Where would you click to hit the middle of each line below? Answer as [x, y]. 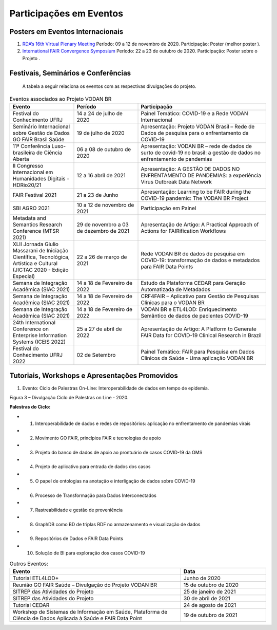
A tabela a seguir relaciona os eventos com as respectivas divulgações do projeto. [110, 86]
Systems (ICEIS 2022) [39, 342]
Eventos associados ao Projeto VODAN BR [61, 99]
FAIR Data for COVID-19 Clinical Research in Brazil [201, 336]
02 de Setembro [96, 355]
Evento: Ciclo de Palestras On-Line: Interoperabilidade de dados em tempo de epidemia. [116, 388]
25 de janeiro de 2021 [210, 591]
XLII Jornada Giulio [36, 244]
